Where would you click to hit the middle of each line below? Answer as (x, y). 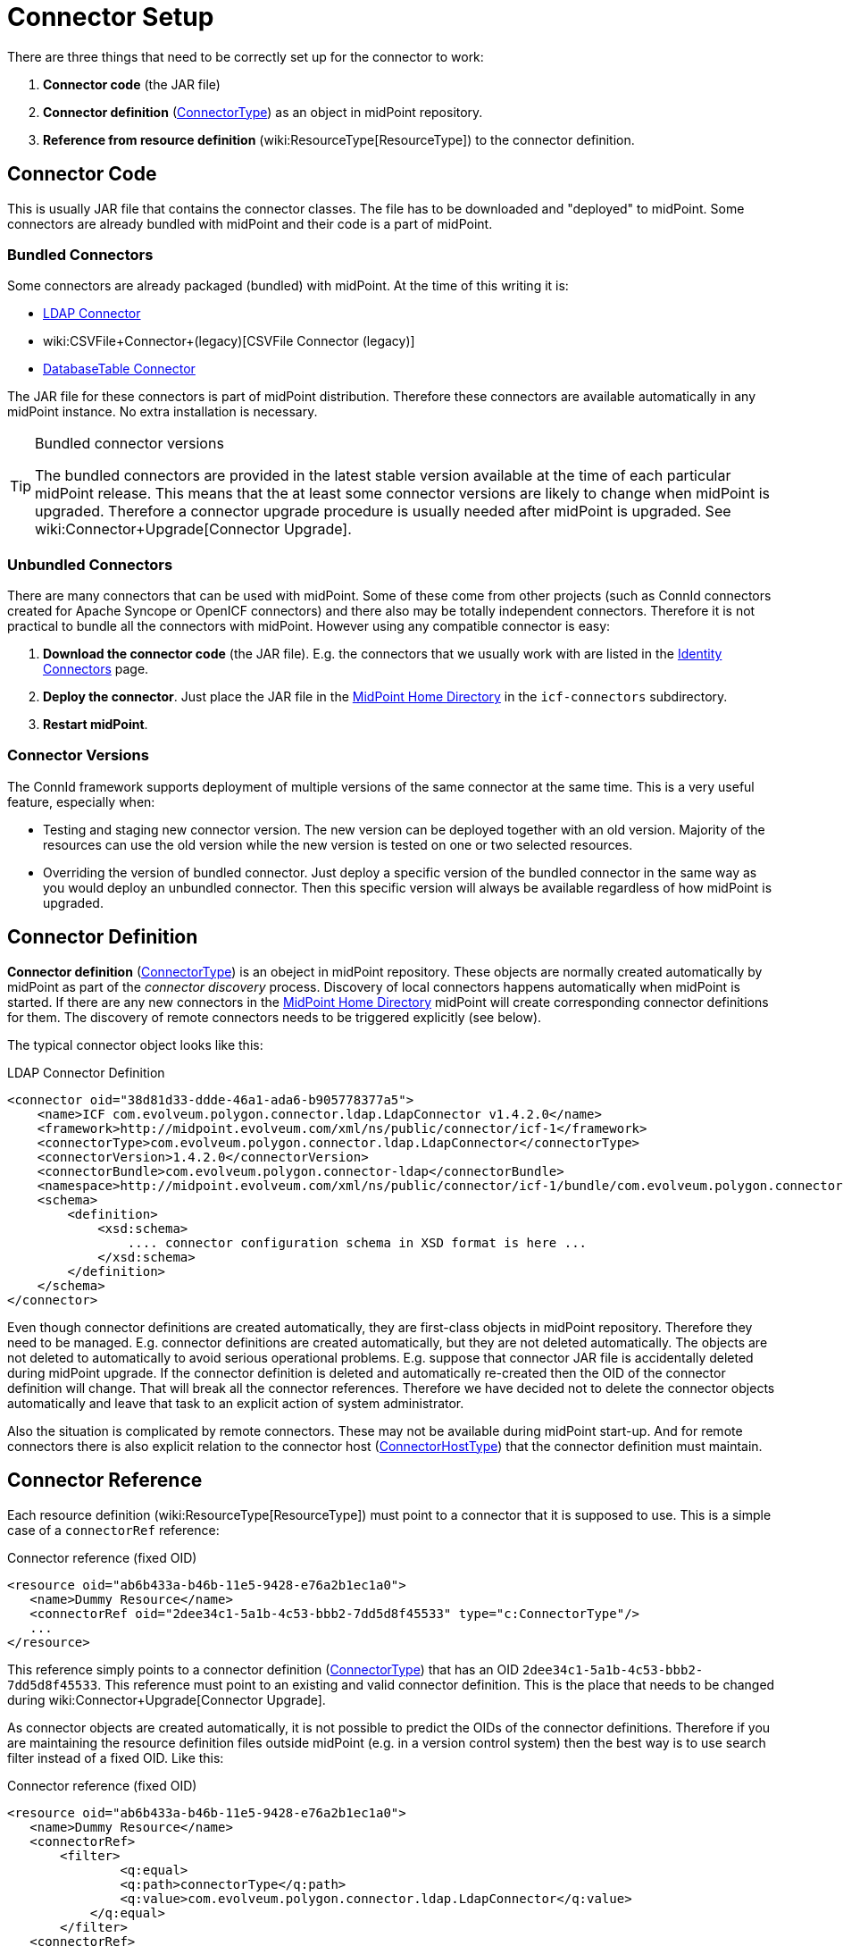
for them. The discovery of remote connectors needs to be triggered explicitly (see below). (275, 1017)
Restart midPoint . (96, 725)
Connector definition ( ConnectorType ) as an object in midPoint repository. (263, 112)
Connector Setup (111, 17)
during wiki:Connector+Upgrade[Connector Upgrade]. (167, 1699)
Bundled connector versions (129, 444)
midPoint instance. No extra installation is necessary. (163, 412)
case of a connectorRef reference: (113, 1530)
